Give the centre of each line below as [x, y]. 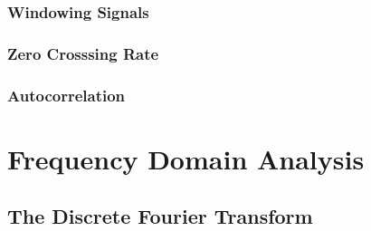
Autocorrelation [67, 95]
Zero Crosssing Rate [83, 53]
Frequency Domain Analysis [186, 158]
